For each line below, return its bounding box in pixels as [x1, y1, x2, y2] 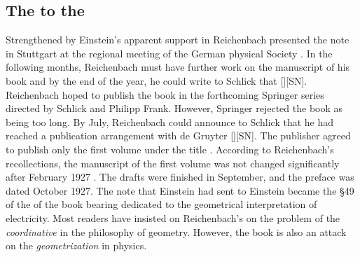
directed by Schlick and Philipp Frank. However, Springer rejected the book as [6, 101, 343, 116]
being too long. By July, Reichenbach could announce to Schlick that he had [6, 114, 334, 129]
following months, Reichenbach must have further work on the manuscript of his [6, 60, 350, 74]
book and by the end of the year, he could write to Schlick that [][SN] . [6, 73, 307, 88]
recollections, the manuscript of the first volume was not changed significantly [6, 155, 340, 170]
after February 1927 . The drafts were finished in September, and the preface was [6, 169, 354, 184]
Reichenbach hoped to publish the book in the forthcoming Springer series [6, 87, 324, 102]
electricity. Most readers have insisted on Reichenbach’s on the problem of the [6, 210, 340, 225]
